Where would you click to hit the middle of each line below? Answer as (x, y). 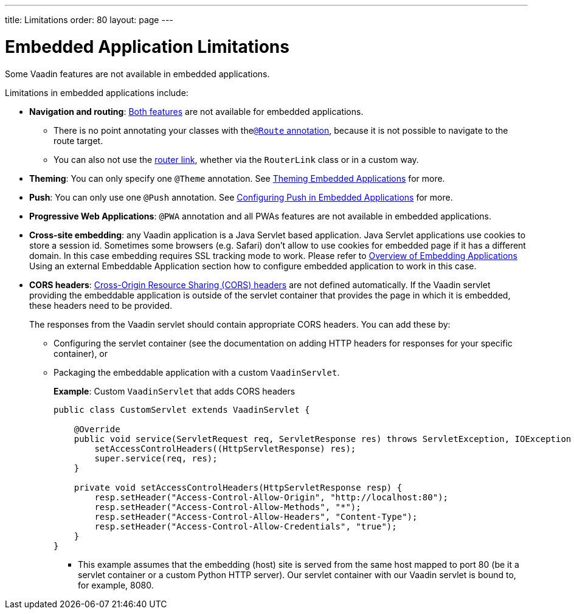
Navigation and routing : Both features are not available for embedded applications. (196, 111)
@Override (97, 429)
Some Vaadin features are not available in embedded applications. (137, 74)
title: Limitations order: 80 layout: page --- (89, 20)
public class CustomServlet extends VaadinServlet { (182, 409)
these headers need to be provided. (101, 305)
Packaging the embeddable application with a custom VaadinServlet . (197, 372)
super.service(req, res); (156, 458)
